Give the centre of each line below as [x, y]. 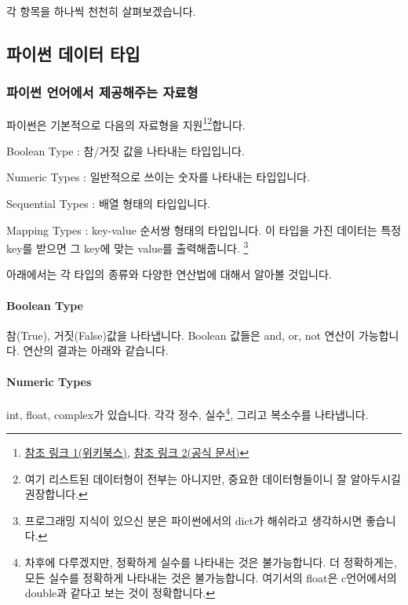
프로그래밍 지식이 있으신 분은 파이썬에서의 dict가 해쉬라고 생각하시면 [193, 520]
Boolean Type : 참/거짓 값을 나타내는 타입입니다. [126, 150]
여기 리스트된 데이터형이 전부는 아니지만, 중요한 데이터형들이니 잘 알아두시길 [213, 478]
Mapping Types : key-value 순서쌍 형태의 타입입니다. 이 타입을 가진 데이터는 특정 [204, 230]
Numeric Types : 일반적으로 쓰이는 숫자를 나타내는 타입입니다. [158, 177]
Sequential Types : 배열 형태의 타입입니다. [108, 204]
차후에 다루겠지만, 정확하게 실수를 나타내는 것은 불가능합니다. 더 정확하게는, [211, 562]
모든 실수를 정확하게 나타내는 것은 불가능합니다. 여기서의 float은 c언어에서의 [211, 577]
